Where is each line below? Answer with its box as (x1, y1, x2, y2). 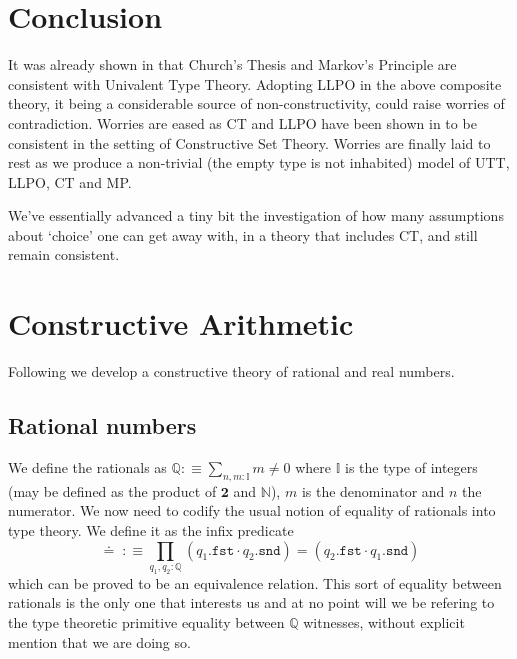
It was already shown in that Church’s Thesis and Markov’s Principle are (8, 54, 457, 75)
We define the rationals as (8, 456, 167, 477)
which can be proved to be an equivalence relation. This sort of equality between (8, 572, 502, 593)
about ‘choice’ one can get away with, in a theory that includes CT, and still (8, 224, 478, 245)
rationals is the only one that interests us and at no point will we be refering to (8, 592, 495, 613)
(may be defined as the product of (8, 480, 217, 501)
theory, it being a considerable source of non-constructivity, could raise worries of (8, 93, 505, 114)
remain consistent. (8, 244, 120, 265)
